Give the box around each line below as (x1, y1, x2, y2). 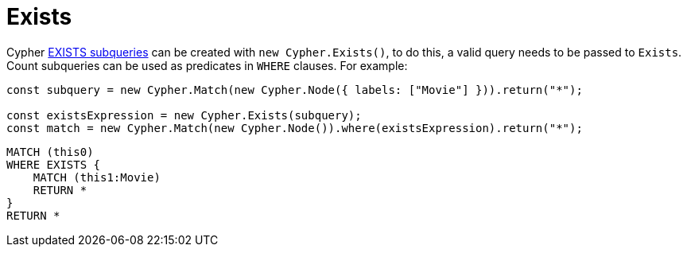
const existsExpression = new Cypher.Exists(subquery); (6, 108, 362, 122)
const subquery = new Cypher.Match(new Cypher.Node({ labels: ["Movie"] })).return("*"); (6, 83, 583, 96)
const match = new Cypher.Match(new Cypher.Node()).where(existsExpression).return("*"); (6, 121, 583, 134)
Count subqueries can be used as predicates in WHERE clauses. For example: (6, 58, 408, 72)
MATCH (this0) (6, 145, 94, 158)
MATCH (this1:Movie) (33, 170, 161, 184)
